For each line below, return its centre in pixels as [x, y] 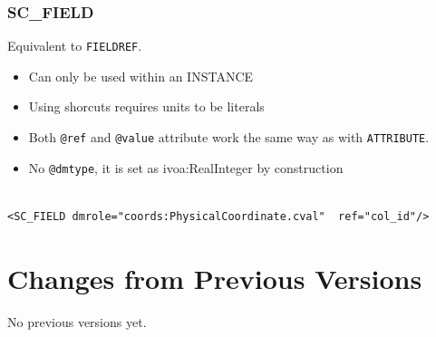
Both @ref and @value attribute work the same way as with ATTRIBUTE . [229, 137]
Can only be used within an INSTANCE [141, 76]
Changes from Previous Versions [215, 278]
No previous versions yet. [77, 321]
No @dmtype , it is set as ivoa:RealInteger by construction [186, 167]
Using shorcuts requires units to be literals [146, 106]
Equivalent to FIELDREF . [75, 46]
